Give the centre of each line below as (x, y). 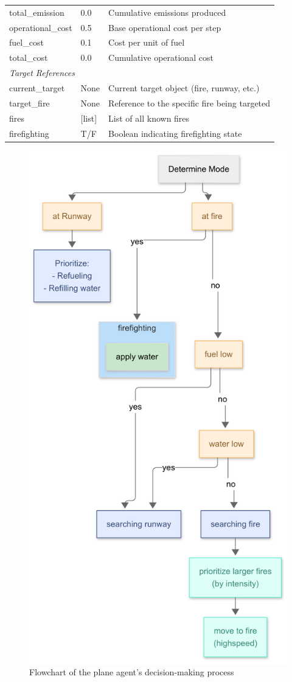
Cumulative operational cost (161, 57)
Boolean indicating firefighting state (175, 133)
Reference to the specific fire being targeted (189, 103)
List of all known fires (149, 118)
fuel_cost (26, 42)
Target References (42, 73)
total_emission (37, 12)
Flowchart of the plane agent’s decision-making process (132, 672)
